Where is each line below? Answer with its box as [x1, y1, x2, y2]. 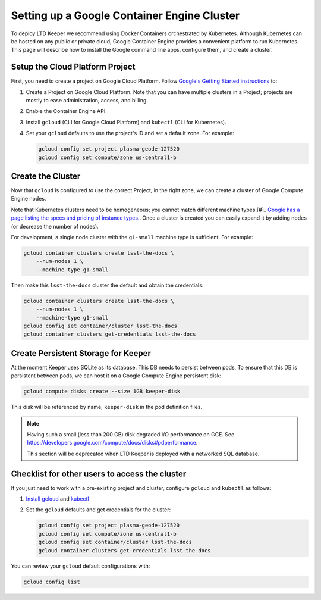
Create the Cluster [11, 171, 81, 181]
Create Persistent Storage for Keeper [11, 348, 152, 358]
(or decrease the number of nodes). [11, 223, 99, 230]
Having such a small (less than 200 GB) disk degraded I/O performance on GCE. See [27, 430, 235, 437]
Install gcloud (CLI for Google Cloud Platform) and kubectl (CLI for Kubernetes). [26, 118, 226, 126]
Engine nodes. [11, 195, 46, 202]
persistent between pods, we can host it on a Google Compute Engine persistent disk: [11, 372, 222, 379]
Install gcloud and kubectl [26, 495, 89, 502]
